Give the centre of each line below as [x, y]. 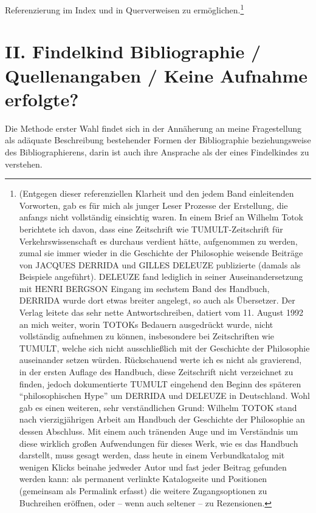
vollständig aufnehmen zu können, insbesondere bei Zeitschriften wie [147, 336]
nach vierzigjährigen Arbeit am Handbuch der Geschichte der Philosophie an [162, 419]
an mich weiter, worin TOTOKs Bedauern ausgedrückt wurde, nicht [146, 324]
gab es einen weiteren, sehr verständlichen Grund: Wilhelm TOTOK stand [158, 407]
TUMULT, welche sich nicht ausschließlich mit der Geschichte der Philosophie [164, 348]
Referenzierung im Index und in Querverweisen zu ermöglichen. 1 [125, 9]
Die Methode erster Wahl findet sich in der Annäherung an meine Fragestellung [153, 128]
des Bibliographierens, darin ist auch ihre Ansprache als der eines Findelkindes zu [157, 151]
